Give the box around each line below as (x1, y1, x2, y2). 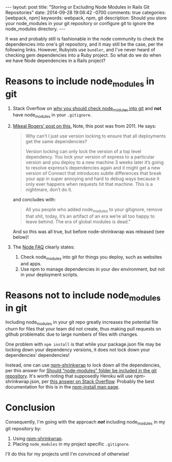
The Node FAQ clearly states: (12, 244, 75, 250)
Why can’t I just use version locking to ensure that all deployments (25, 133, 166, 139)
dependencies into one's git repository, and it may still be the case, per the (5, 41, 163, 47)
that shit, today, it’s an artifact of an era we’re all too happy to (25, 213, 155, 219)
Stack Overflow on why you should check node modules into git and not (12, 105, 162, 112)
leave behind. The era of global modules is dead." (25, 218, 131, 224)
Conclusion (5, 402, 55, 414)
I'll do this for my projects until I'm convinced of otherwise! (5, 451, 130, 457)
